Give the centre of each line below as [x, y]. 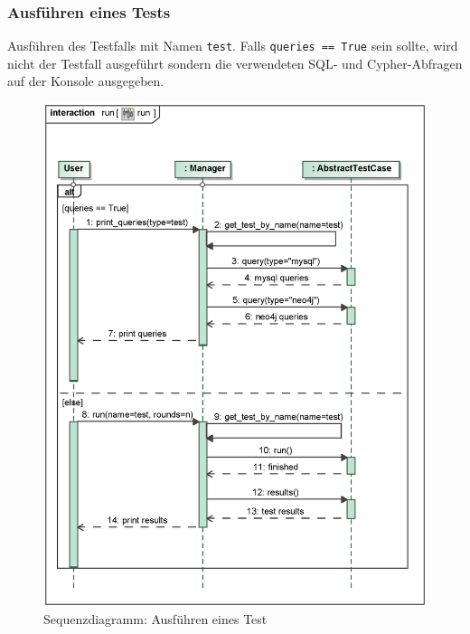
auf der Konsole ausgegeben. [86, 81]
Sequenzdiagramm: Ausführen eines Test [155, 619]
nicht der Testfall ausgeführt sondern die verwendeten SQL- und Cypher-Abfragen [235, 63]
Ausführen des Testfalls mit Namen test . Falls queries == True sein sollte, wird [233, 46]
